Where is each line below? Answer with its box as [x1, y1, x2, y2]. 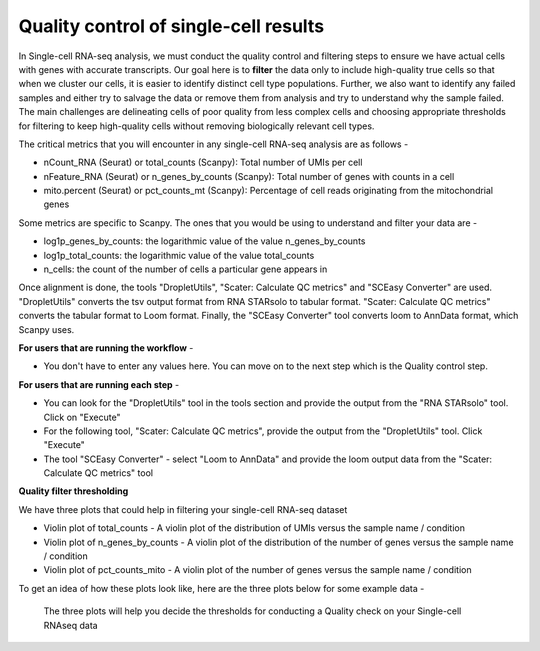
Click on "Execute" [43, 411, 121, 423]
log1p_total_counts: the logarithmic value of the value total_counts [43, 249, 315, 261]
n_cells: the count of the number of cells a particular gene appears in [43, 263, 328, 275]
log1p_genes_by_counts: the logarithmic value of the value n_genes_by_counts [43, 235, 366, 247]
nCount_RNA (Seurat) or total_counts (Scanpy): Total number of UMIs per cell [43, 156, 363, 169]
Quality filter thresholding [18, 485, 129, 497]
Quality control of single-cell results [18, 15, 325, 37]
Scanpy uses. [18, 323, 75, 335]
